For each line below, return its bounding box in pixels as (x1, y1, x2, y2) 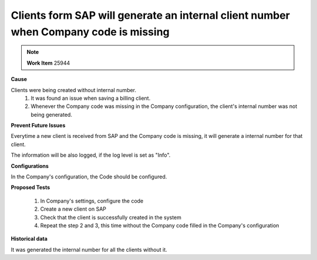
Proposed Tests (11, 184, 50, 191)
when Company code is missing (11, 25, 170, 38)
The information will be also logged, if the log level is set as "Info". (11, 151, 171, 158)
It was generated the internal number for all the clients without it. (11, 246, 167, 253)
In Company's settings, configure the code (40, 197, 144, 204)
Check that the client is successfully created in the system (40, 214, 182, 221)
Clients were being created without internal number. (11, 86, 137, 93)
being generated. (31, 111, 73, 118)
